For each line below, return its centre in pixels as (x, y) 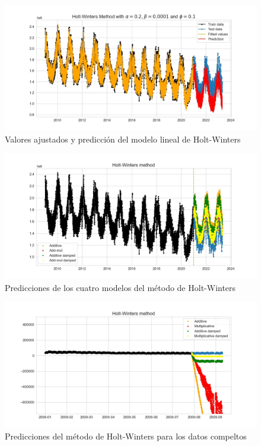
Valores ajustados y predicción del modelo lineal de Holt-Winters (123, 139)
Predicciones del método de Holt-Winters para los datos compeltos (126, 436)
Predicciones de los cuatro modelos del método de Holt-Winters (120, 287)
